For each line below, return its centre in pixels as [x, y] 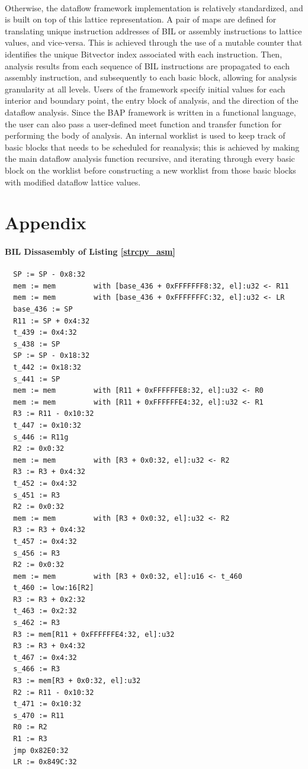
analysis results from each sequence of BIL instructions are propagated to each [147, 65]
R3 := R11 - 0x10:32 [54, 414]
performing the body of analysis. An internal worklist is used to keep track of [145, 135]
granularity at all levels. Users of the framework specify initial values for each [145, 89]
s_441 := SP [37, 379]
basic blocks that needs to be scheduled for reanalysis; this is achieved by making [152, 147]
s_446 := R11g [41, 437]
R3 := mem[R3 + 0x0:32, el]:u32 [77, 681]
